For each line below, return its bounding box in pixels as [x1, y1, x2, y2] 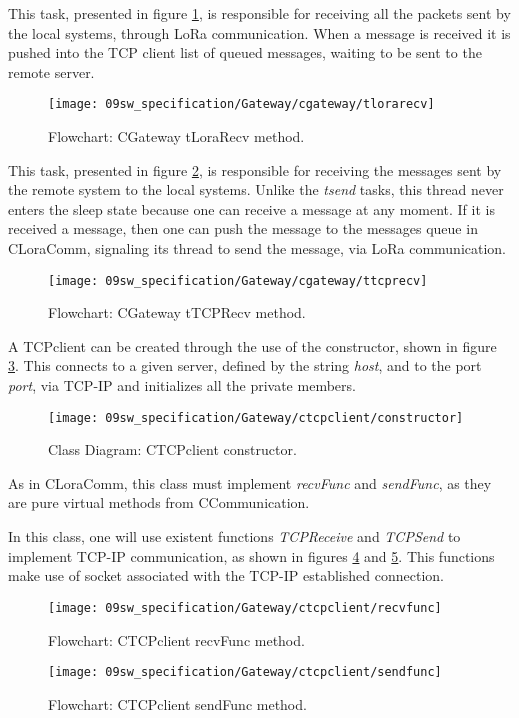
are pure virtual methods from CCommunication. [8, 492, 310, 513]
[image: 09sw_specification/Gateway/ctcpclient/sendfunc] [48, 665, 442, 680]
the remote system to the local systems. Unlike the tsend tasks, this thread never [8, 179, 504, 200]
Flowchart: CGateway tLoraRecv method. [48, 126, 305, 147]
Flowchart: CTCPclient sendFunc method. [48, 693, 307, 714]
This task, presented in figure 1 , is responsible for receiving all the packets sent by [8, 3, 511, 23]
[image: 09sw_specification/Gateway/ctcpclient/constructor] [48, 410, 464, 425]
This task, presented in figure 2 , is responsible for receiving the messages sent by [8, 159, 502, 180]
